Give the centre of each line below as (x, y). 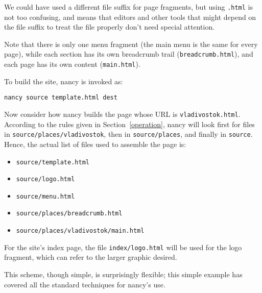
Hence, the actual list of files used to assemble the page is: (95, 144)
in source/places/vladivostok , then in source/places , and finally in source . (128, 134)
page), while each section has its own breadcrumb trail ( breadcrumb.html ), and (129, 54)
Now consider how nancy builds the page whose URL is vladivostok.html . (122, 114)
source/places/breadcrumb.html (69, 214)
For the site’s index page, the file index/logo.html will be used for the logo (123, 247)
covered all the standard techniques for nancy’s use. (85, 284)
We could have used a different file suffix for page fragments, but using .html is (129, 7)
